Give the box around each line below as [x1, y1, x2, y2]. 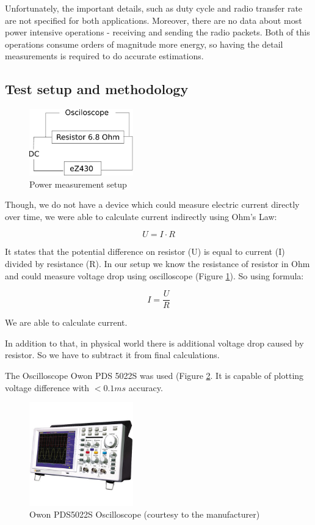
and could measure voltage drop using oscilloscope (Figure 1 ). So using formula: [5, 269, 304, 282]
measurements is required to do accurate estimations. [5, 50, 204, 62]
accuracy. [128, 381, 163, 394]
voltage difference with [5, 381, 90, 394]
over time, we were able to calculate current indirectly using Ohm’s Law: [5, 210, 277, 222]
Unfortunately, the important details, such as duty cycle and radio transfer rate [5, 2, 303, 14]
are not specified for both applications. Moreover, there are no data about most [5, 13, 302, 26]
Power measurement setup [29, 177, 127, 190]
